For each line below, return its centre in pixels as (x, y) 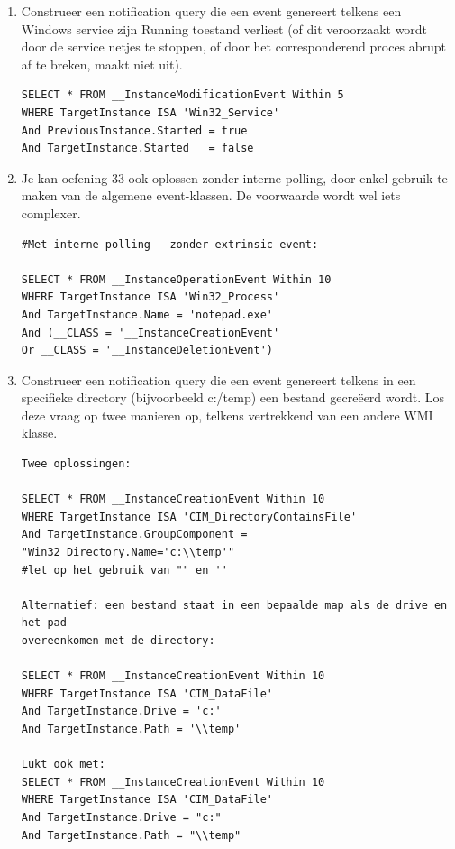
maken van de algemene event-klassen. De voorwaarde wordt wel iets (211, 195)
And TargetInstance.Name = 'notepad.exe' (147, 314)
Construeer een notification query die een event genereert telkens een (211, 11)
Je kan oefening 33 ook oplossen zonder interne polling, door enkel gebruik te (234, 177)
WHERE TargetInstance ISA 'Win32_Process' (150, 297)
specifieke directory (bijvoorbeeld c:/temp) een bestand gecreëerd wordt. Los (233, 397)
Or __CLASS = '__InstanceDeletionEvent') (147, 351)
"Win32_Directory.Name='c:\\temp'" (128, 553)
